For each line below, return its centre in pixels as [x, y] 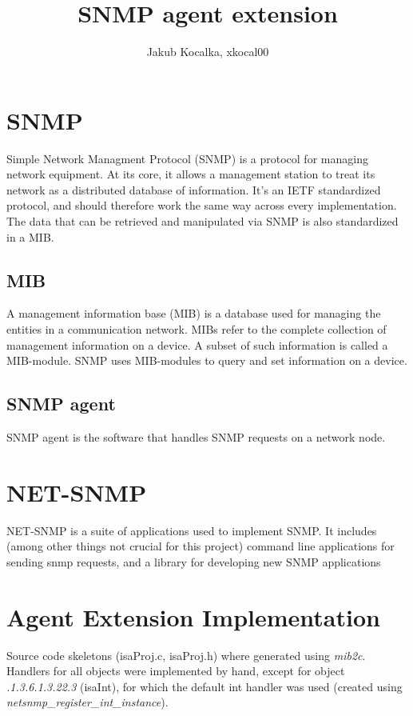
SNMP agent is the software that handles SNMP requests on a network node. [196, 437]
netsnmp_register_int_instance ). [87, 702]
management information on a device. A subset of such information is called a [197, 344]
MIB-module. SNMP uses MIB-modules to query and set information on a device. [207, 360]
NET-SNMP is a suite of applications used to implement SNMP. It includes [192, 530]
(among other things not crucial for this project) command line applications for [201, 546]
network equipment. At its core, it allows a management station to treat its [191, 174]
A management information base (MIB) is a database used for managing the [194, 313]
